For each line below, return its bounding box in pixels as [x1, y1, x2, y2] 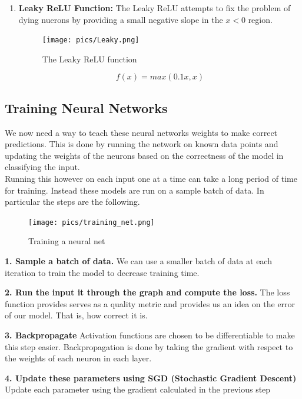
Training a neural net [28, 235, 105, 247]
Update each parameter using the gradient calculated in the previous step [5, 383, 271, 395]
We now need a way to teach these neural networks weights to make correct [5, 126, 278, 138]
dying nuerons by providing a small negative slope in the [18, 13, 223, 25]
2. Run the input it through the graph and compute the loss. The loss [5, 286, 290, 298]
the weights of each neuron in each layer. [5, 352, 152, 364]
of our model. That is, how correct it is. [5, 309, 148, 321]
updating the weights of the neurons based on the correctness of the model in [5, 149, 284, 161]
